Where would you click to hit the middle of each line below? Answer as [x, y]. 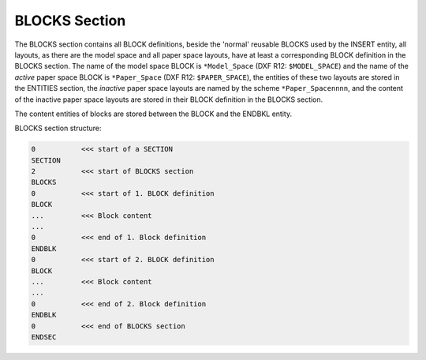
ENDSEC [44, 337]
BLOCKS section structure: [58, 128]
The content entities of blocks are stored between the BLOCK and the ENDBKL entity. [153, 114]
